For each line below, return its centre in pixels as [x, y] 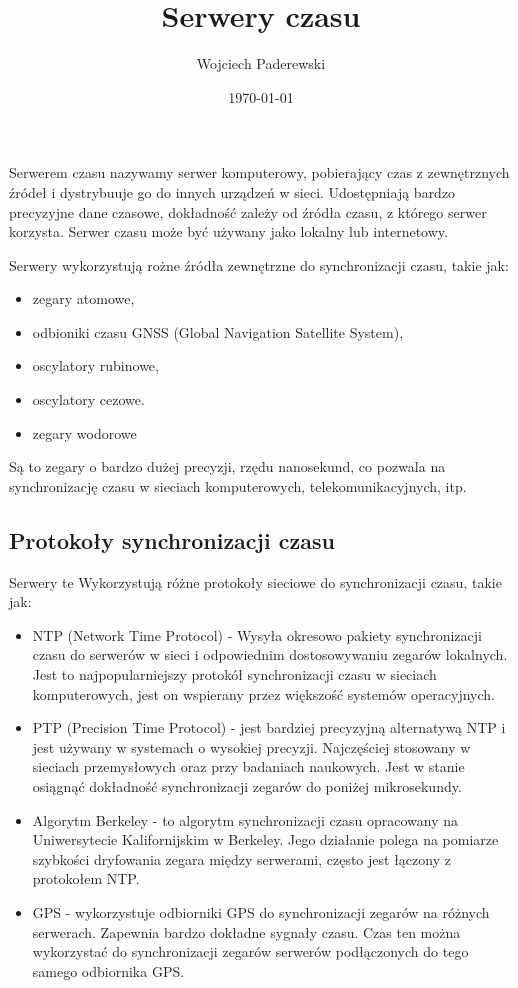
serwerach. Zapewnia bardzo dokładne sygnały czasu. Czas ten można [246, 931]
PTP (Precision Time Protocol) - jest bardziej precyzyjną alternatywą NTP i [269, 727]
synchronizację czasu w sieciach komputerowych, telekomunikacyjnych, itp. [238, 485]
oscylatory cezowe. [88, 399]
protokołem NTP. [86, 878]
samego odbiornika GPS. [108, 970]
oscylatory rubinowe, [95, 365]
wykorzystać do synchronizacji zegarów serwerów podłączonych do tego [250, 951]
